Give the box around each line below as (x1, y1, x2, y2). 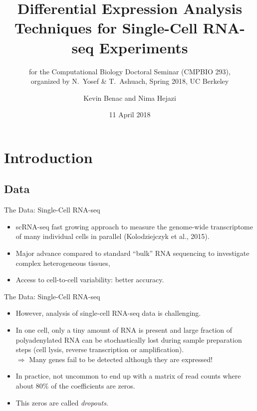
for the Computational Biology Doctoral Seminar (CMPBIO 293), (29, 66, 231, 76)
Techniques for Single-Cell (14, 17, 198, 38)
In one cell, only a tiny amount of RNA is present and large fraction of (15, 325, 233, 335)
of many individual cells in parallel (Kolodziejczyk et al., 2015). (15, 231, 210, 241)
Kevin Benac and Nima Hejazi (83, 92, 176, 103)
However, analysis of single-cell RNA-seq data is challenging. (15, 308, 201, 318)
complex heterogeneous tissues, (15, 257, 110, 268)
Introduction (4, 147, 93, 167)
